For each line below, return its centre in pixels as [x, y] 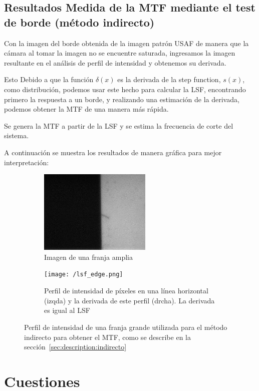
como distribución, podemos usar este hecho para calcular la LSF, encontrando [125, 89]
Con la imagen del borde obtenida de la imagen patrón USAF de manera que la [126, 43]
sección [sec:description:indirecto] [75, 347]
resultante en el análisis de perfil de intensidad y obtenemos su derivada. [115, 62]
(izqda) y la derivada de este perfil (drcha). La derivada [129, 300]
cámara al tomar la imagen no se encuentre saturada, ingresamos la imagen [120, 53]
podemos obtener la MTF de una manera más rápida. [86, 109]
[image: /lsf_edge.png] [84, 275]
